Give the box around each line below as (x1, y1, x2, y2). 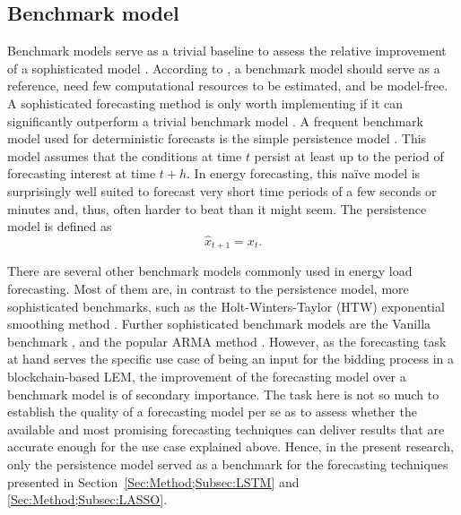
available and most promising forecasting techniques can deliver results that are (7, 419, 445, 438)
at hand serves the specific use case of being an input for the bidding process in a (7, 349, 455, 368)
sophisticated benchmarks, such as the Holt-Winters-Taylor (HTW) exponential (7, 296, 445, 315)
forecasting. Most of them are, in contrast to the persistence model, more (7, 279, 409, 297)
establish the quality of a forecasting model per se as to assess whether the (7, 402, 417, 421)
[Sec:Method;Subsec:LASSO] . (7, 490, 168, 509)
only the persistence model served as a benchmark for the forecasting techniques (7, 454, 448, 473)
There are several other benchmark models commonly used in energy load (7, 262, 413, 280)
